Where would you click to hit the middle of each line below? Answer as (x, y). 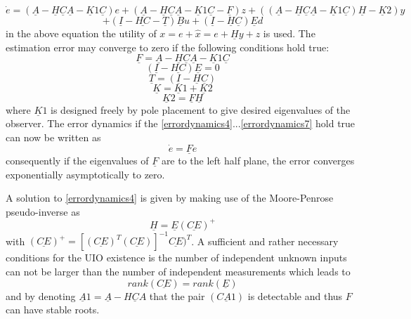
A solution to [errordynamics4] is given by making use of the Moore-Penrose (170, 198)
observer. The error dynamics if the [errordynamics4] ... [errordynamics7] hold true (181, 123)
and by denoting (41, 295)
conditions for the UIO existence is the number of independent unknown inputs (176, 258)
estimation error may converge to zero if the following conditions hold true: (168, 47)
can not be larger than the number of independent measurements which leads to (178, 272)
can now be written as (53, 137)
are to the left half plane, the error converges (258, 161)
